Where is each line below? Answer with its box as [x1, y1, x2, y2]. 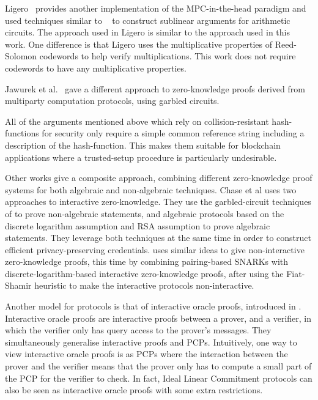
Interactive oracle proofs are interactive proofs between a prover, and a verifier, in [5, 311, 312, 324]
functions [5, 127, 39, 139]
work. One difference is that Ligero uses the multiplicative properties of [5, 37, 273, 50]
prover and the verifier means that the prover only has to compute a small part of [5, 360, 312, 372]
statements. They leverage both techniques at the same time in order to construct [5, 231, 311, 244]
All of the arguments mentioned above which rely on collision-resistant [5, 114, 269, 127]
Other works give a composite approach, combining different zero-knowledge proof [5, 171, 312, 184]
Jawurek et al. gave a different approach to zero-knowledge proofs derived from [5, 82, 305, 95]
